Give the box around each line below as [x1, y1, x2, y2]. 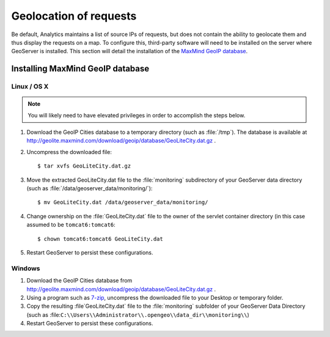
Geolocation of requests [11, 9, 137, 23]
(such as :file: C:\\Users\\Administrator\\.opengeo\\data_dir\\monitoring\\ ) [26, 311, 250, 318]
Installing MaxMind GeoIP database [11, 64, 150, 74]
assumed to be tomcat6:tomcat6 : [26, 221, 116, 229]
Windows [11, 264, 40, 272]
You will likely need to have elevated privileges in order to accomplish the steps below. [28, 111, 246, 119]
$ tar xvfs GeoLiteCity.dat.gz [37, 163, 131, 169]
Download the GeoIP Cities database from [26, 277, 133, 284]
